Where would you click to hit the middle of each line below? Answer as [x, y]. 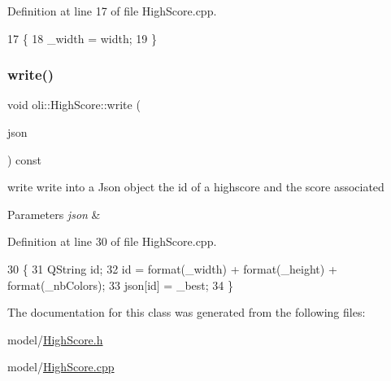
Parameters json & [54, 214]
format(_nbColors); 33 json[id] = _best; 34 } [120, 285]
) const [25, 159]
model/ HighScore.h [55, 339]
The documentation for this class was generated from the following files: [187, 312]
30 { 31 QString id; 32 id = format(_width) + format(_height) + [172, 268]
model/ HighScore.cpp [61, 367]
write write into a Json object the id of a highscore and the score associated [196, 187]
